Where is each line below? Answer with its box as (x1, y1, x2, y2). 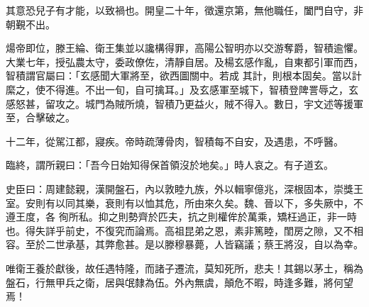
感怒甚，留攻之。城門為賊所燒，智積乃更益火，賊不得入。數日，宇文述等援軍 (6, 96, 363, 111)
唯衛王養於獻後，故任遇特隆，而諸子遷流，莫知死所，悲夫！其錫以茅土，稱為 (6, 260, 363, 275)
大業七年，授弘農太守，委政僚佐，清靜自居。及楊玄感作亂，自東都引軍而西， (6, 54, 363, 69)
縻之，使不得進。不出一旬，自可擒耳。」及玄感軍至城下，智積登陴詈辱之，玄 (6, 82, 358, 96)
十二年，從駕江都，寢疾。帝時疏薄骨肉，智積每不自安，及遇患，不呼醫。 (6, 133, 343, 148)
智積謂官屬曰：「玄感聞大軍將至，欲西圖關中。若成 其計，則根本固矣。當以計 (6, 68, 362, 83)
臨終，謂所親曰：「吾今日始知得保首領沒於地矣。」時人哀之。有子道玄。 (6, 157, 334, 172)
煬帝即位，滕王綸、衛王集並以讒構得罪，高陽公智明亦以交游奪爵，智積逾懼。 (6, 40, 363, 55)
